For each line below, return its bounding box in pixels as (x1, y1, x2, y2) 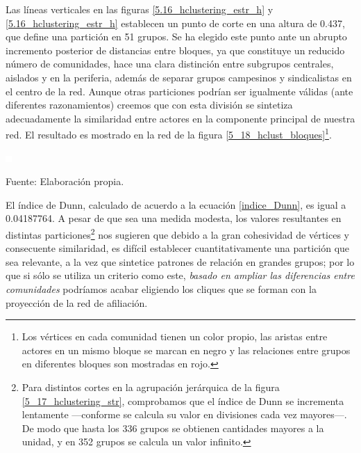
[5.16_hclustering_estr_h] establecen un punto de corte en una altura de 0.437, (6, 15, 345, 30)
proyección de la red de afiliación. (6, 295, 148, 310)
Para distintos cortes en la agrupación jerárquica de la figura (22, 379, 280, 394)
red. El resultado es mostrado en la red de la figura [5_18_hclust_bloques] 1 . (6, 125, 332, 141)
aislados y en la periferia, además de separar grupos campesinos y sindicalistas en (6, 70, 352, 84)
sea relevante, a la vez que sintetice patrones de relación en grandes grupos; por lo (6, 254, 355, 269)
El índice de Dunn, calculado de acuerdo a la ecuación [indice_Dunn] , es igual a (6, 197, 346, 212)
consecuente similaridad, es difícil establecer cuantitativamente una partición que (6, 241, 350, 255)
